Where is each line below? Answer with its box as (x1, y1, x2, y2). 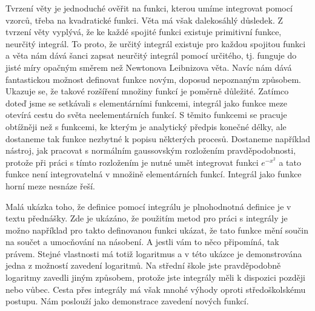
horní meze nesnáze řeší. (5, 179, 95, 192)
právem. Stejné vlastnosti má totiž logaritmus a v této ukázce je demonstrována (5, 247, 302, 260)
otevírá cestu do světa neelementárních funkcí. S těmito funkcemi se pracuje (5, 108, 287, 121)
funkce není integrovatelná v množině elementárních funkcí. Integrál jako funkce (5, 168, 302, 180)
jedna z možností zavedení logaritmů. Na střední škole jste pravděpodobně (5, 259, 281, 272)
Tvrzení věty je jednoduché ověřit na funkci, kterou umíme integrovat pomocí (5, 2, 293, 14)
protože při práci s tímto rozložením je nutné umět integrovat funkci (5, 155, 259, 168)
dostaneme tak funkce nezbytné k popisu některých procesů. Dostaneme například (5, 132, 311, 145)
